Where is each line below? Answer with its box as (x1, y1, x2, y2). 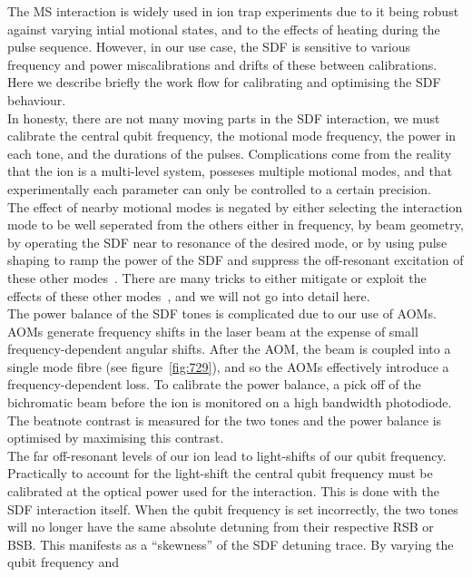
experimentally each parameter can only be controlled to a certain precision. (7, 179, 431, 198)
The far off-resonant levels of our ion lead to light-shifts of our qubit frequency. (7, 445, 447, 465)
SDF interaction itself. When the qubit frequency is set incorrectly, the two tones (7, 499, 458, 518)
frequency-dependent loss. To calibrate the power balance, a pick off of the (7, 375, 421, 394)
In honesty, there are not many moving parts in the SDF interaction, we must (7, 108, 440, 127)
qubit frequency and (7, 553, 119, 572)
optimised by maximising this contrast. (7, 428, 224, 447)
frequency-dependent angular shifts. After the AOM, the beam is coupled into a (7, 339, 451, 358)
